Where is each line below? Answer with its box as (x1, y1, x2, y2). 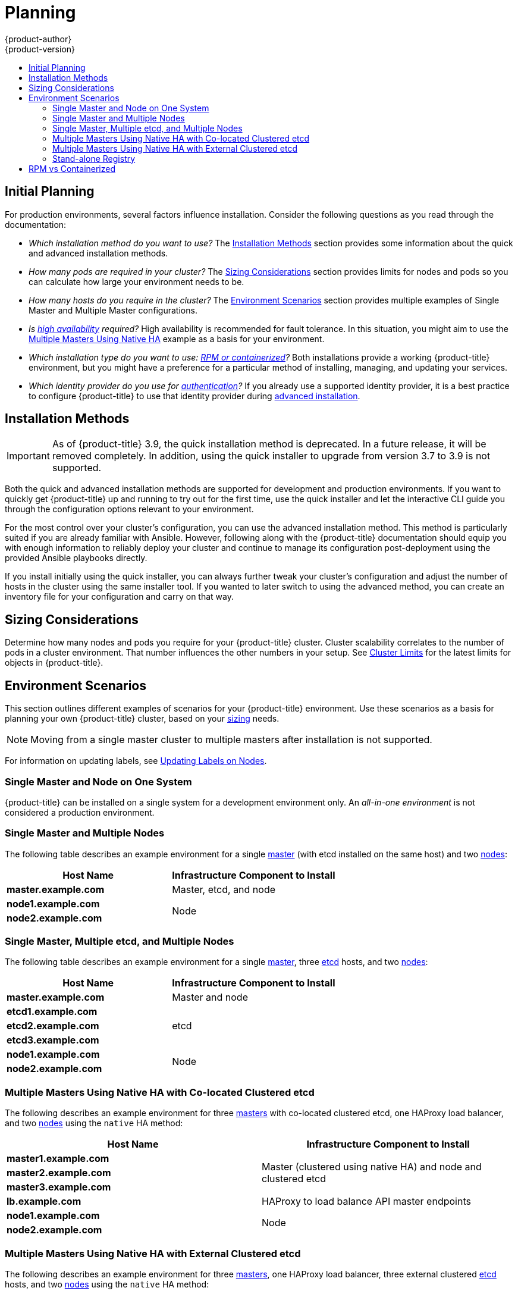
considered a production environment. (5, 807, 155, 817)
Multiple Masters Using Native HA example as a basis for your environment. (29, 333, 325, 344)
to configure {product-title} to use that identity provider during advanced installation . (29, 390, 360, 401)
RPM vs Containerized (29, 163, 116, 174)
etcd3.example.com (7, 1034, 99, 1047)
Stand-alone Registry (52, 153, 136, 164)
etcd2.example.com (7, 1020, 99, 1032)
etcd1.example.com (7, 1005, 98, 1018)
